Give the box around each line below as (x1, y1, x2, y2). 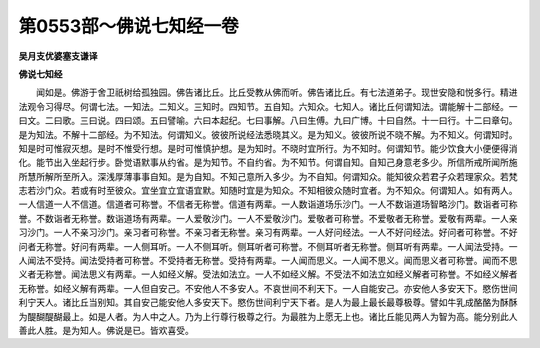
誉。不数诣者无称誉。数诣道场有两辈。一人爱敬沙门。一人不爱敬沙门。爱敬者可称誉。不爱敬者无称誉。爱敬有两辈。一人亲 (18, 212, 518, 224)
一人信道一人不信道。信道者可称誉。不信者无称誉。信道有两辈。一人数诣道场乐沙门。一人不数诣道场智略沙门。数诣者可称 (18, 198, 518, 210)
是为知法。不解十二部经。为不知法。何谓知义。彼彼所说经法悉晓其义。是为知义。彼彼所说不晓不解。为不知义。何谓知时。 (18, 128, 518, 140)
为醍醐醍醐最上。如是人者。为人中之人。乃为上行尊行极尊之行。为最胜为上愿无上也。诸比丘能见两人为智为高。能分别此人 (18, 310, 518, 322)
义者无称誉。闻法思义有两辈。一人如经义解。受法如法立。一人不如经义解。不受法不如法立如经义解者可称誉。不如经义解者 (18, 268, 518, 280)
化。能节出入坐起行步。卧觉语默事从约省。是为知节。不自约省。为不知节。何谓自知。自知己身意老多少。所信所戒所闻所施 (18, 156, 518, 169)
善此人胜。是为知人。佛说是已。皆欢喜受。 (18, 324, 194, 336)
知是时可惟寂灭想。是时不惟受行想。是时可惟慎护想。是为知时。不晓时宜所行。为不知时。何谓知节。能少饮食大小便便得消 (18, 142, 518, 154)
